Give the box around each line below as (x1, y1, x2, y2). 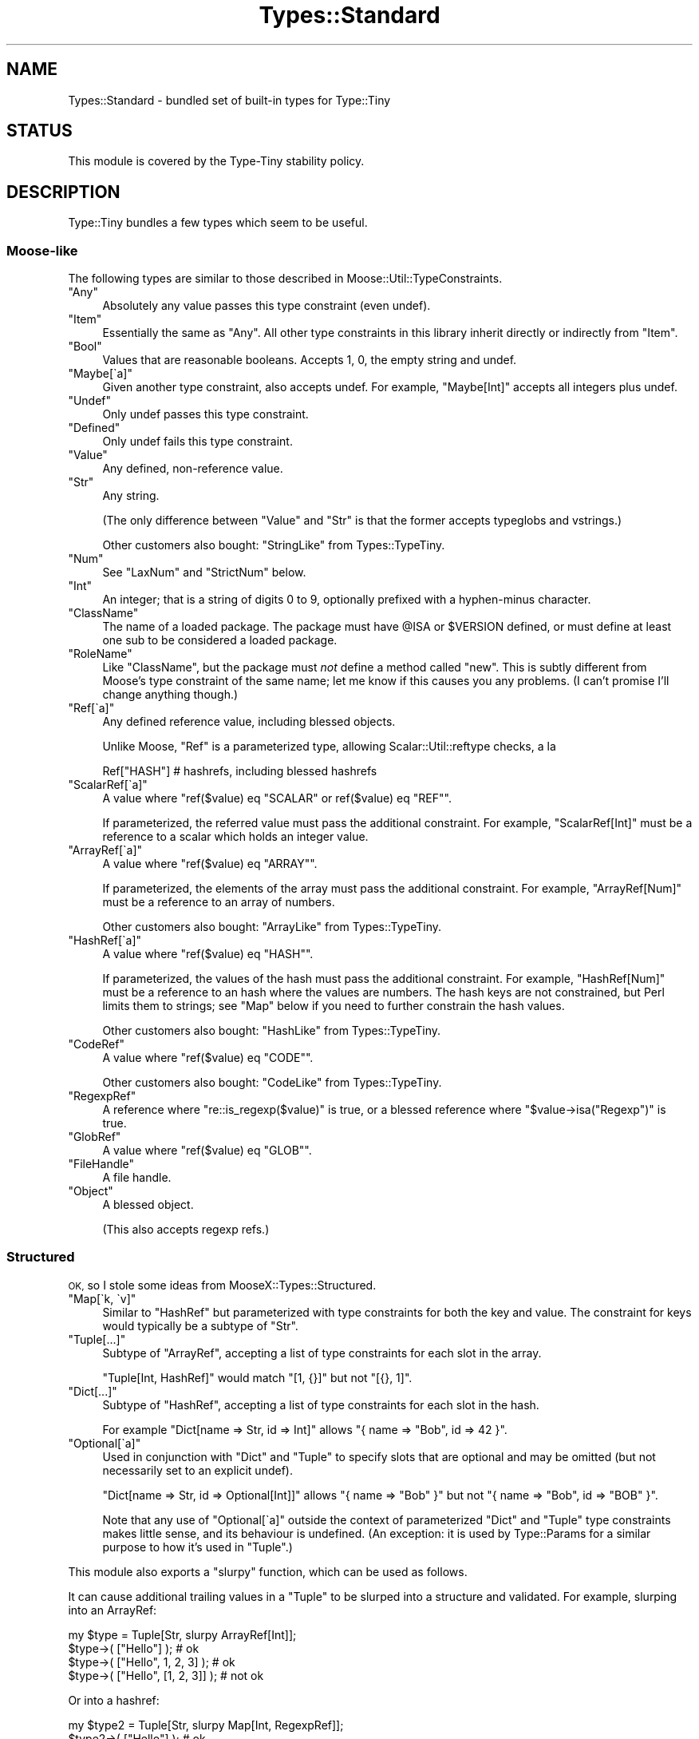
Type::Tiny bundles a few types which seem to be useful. (68, 216, 368, 230)
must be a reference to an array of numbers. (102, 895, 335, 909)
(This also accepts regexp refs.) (102, 1222, 270, 1237)
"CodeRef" (68, 1037, 124, 1052)
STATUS (6, 121, 73, 141)
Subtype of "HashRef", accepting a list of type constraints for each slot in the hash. (102, 1397, 539, 1412)
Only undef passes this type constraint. (102, 407, 309, 422)
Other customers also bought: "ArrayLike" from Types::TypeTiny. (102, 920, 442, 934)
